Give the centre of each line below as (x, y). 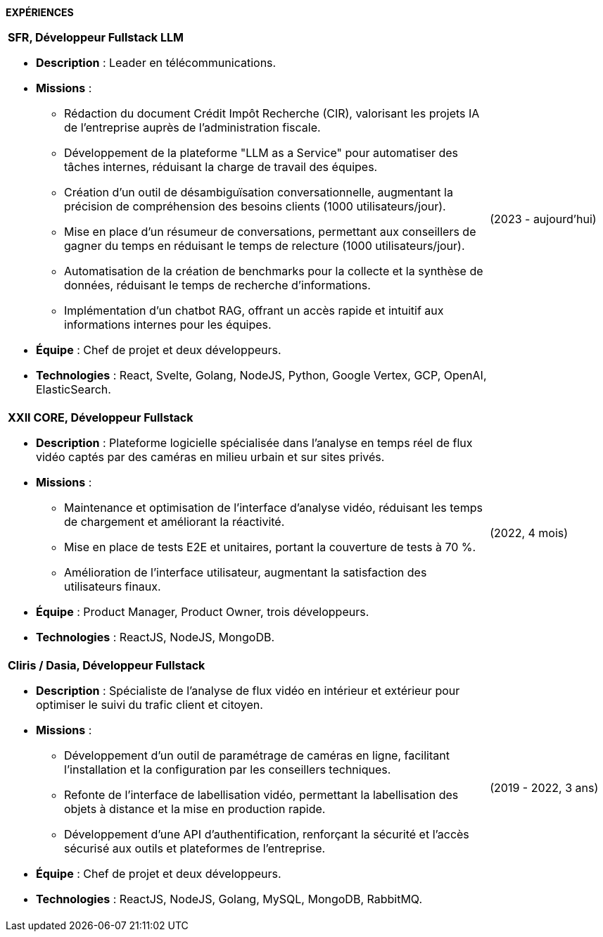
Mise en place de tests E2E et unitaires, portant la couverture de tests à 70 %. (270, 547)
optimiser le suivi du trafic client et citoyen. (150, 705)
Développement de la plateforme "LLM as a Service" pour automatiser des (261, 153)
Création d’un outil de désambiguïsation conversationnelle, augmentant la (259, 192)
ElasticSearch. (74, 389)
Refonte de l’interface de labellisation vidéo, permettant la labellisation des (261, 795)
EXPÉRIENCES (40, 12)
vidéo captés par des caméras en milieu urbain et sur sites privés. (210, 457)
